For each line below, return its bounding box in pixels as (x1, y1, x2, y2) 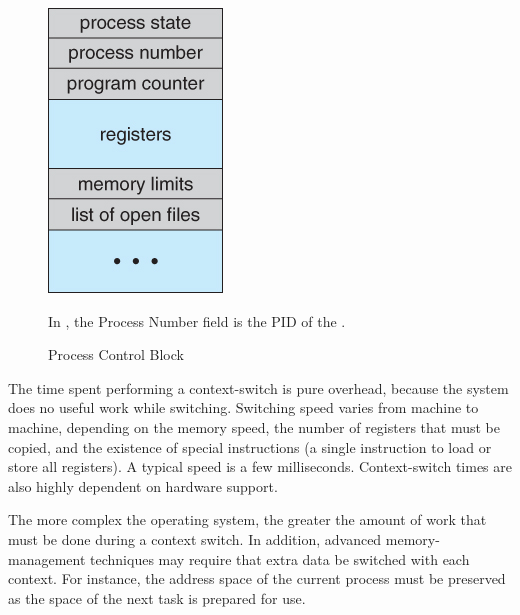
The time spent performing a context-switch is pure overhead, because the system (8, 377, 509, 398)
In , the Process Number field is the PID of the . (48, 310, 346, 331)
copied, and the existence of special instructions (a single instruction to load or (8, 436, 492, 457)
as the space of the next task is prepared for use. (8, 587, 306, 608)
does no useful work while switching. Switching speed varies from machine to (8, 397, 479, 418)
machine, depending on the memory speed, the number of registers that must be (8, 416, 501, 437)
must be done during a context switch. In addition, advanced (8, 528, 382, 549)
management (8, 548, 86, 569)
